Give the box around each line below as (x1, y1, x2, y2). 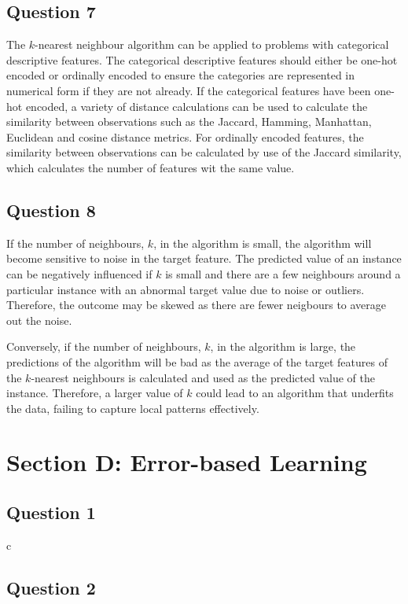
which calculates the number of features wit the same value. (6, 159, 295, 175)
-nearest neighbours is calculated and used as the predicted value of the (31, 369, 376, 385)
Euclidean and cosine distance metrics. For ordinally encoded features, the (6, 128, 364, 145)
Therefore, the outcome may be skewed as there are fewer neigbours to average (6, 296, 387, 313)
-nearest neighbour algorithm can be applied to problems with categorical (35, 36, 389, 53)
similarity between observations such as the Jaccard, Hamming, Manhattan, (6, 113, 372, 130)
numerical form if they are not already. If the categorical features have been (6, 82, 371, 98)
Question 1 (6, 500, 96, 525)
